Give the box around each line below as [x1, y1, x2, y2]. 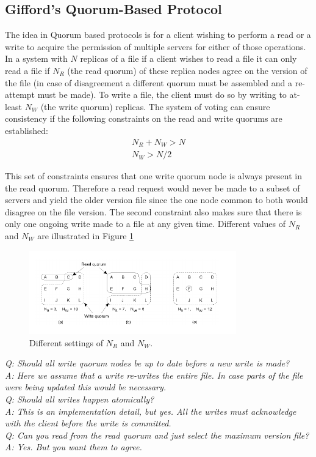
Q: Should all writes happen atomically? [5, 393, 154, 406]
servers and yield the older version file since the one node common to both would [5, 193, 308, 206]
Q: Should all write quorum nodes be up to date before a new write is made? [5, 357, 290, 370]
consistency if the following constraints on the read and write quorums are [5, 112, 282, 125]
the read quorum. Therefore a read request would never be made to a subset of [5, 181, 300, 194]
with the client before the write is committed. [5, 417, 171, 429]
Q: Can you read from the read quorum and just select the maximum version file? [5, 428, 309, 441]
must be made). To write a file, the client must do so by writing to [37, 88, 287, 101]
